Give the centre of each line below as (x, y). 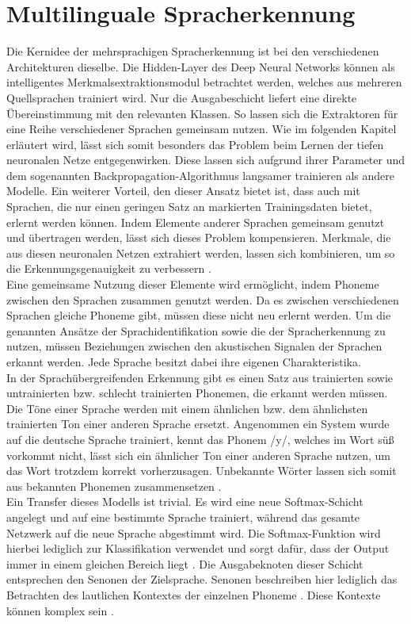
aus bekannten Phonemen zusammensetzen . (114, 486)
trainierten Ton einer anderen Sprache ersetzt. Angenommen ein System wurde (198, 424)
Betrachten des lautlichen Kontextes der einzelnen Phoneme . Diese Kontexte (194, 594)
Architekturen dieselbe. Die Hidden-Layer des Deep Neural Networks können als (201, 66)
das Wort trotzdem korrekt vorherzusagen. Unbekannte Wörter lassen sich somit (202, 471)
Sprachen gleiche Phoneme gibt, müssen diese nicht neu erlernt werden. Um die (199, 315)
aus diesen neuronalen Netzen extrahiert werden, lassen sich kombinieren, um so (201, 253)
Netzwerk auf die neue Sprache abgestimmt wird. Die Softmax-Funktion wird (194, 532)
